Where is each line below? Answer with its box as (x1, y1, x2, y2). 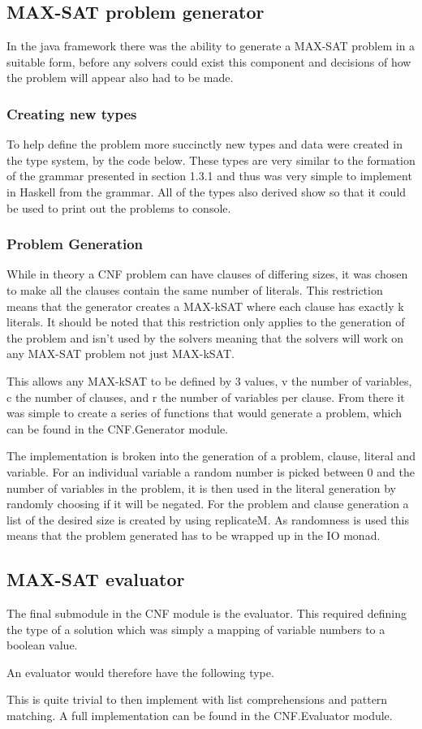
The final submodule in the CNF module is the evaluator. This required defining (6, 605, 407, 622)
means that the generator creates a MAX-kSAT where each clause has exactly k (6, 297, 404, 314)
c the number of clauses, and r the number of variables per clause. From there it (6, 388, 405, 405)
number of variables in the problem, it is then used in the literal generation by (6, 479, 396, 496)
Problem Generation (6, 234, 144, 254)
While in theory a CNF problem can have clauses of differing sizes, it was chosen (6, 265, 408, 283)
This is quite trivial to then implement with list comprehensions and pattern (6, 691, 388, 708)
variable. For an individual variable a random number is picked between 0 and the (6, 463, 415, 480)
